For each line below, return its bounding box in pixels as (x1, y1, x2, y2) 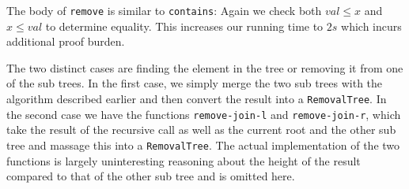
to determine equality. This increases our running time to (45, 17, 324, 34)
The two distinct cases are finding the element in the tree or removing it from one (6, 59, 403, 76)
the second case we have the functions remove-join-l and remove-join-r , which (6, 106, 401, 122)
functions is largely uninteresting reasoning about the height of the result (6, 152, 361, 169)
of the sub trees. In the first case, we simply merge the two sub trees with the (6, 75, 383, 91)
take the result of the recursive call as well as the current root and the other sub (6, 121, 396, 138)
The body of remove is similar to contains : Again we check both (6, 2, 322, 18)
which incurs (341, 17, 402, 34)
